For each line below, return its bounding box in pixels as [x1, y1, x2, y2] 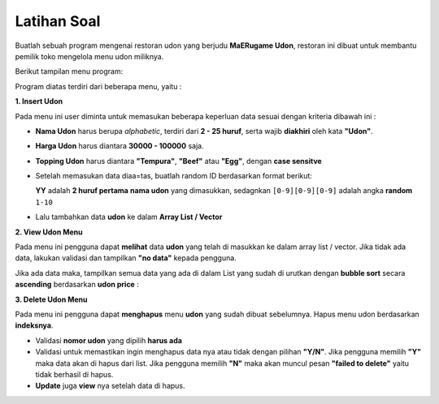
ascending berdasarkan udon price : [15, 280, 140, 290]
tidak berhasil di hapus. [35, 369, 114, 379]
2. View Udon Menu [15, 227, 83, 237]
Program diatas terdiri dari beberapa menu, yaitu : [15, 81, 182, 91]
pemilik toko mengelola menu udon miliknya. [15, 51, 164, 61]
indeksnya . [15, 320, 54, 330]
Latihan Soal [15, 12, 101, 30]
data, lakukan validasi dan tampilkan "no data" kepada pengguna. [15, 253, 237, 263]
